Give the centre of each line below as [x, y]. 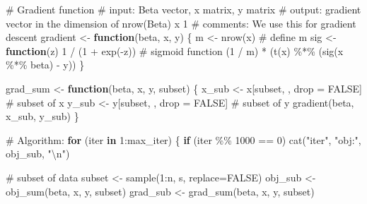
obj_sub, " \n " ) [38, 154]
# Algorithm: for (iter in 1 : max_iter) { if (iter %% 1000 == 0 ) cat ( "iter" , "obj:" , [183, 139]
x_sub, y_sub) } [42, 116]
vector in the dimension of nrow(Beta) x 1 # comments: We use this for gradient [181, 23]
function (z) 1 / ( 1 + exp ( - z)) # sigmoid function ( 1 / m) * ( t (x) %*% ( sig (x [175, 50]
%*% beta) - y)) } [45, 65]
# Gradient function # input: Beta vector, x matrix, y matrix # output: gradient [183, 9]
